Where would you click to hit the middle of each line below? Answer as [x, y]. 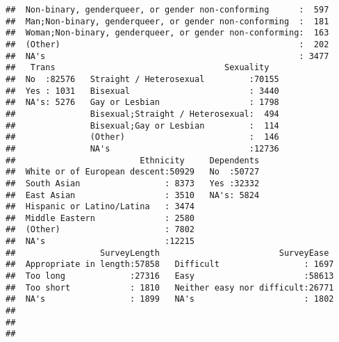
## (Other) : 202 [167, 44]
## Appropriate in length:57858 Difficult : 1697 [170, 264]
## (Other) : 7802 [100, 230]
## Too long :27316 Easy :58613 [170, 276]
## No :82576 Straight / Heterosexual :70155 [142, 79]
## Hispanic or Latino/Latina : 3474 [100, 207]
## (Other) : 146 [142, 137]
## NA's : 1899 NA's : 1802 [170, 299]
